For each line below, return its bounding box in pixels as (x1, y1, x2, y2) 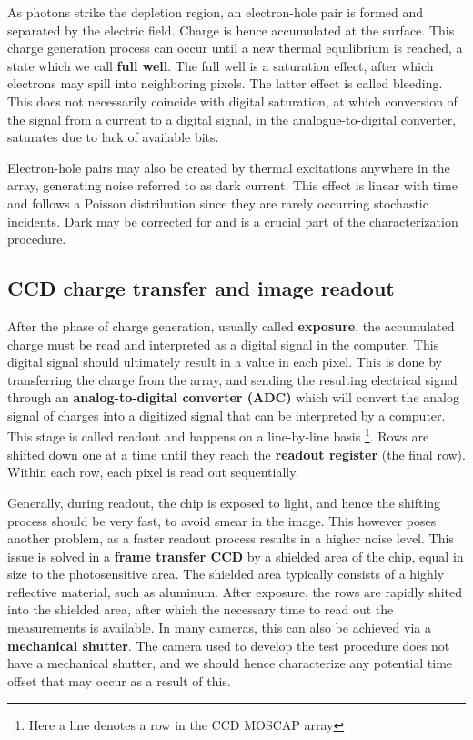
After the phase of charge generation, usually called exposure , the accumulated (7, 316, 455, 335)
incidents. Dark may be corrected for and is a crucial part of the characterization (7, 211, 458, 230)
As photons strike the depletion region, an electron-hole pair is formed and (7, 3, 424, 21)
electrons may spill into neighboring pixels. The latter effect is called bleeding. (7, 74, 443, 93)
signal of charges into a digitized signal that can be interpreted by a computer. (7, 405, 446, 424)
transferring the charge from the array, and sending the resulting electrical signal (7, 370, 458, 389)
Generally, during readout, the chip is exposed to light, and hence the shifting (7, 492, 441, 512)
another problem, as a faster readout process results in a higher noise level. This (7, 529, 454, 548)
